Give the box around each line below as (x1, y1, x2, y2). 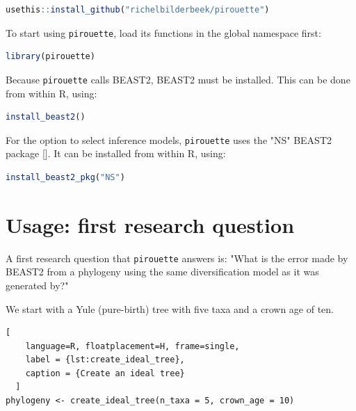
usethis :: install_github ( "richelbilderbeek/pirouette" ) (6, 5, 270, 15)
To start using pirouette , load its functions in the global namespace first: (6, 25, 321, 40)
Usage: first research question (6, 210, 295, 239)
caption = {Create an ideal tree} (25, 368, 185, 378)
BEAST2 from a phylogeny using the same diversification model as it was (6, 264, 319, 279)
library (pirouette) (6, 51, 95, 62)
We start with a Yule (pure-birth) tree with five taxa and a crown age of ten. (6, 301, 334, 316)
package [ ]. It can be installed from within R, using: (6, 146, 226, 161)
